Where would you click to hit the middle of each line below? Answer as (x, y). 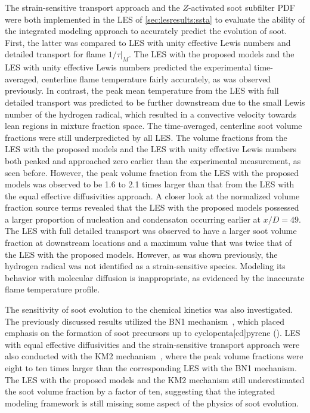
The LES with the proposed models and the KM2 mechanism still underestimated (155, 379)
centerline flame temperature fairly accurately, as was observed (156, 78)
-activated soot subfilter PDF (241, 7)
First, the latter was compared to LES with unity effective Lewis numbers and (148, 42)
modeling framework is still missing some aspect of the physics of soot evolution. (152, 403)
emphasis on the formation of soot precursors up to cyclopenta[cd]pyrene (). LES (153, 333)
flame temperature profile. (52, 289)
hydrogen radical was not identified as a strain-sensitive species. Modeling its (145, 266)
